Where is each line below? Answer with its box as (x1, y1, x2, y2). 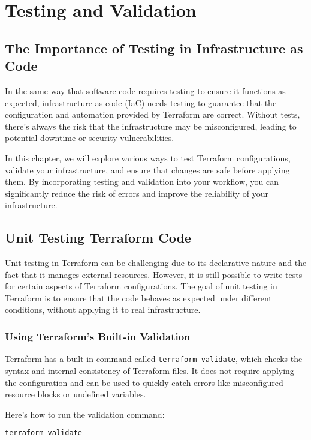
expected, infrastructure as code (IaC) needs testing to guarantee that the (5, 96, 277, 109)
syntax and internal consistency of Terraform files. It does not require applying (5, 364, 294, 376)
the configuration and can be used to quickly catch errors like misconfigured (5, 376, 283, 388)
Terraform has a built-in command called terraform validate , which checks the (5, 352, 303, 365)
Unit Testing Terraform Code (5, 228, 191, 247)
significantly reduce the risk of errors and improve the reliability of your (5, 187, 269, 199)
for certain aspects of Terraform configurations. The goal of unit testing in (5, 280, 277, 292)
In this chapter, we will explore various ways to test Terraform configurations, (5, 151, 291, 164)
